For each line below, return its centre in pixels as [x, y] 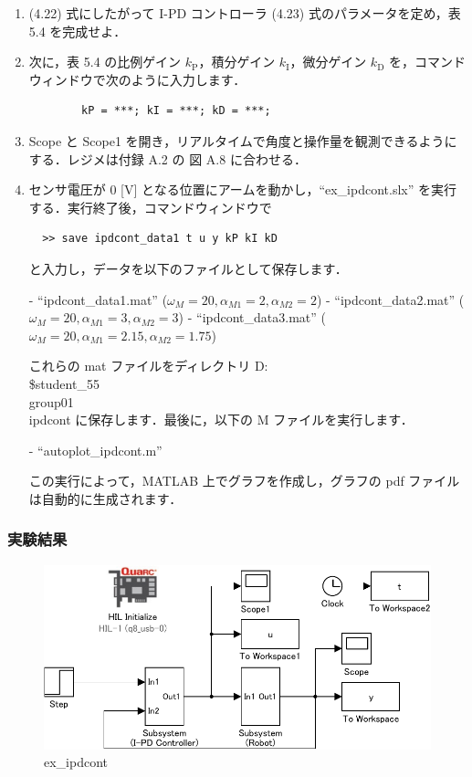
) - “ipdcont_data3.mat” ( [252, 317]
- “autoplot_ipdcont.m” [95, 450]
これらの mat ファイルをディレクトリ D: [148, 366]
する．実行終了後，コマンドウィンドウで [150, 207]
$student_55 [64, 383]
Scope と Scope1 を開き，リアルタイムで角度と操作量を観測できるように [243, 140]
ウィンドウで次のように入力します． [137, 79]
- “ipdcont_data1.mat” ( [98, 299]
